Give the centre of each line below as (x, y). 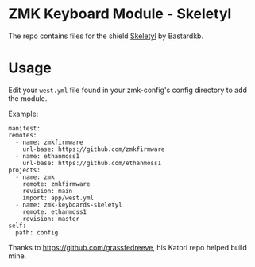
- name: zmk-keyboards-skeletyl (69, 205)
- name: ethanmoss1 (48, 156)
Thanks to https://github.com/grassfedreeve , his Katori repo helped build (128, 247)
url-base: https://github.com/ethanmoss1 (92, 163)
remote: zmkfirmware (56, 184)
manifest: (25, 128)
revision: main (48, 191)
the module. (28, 98)
